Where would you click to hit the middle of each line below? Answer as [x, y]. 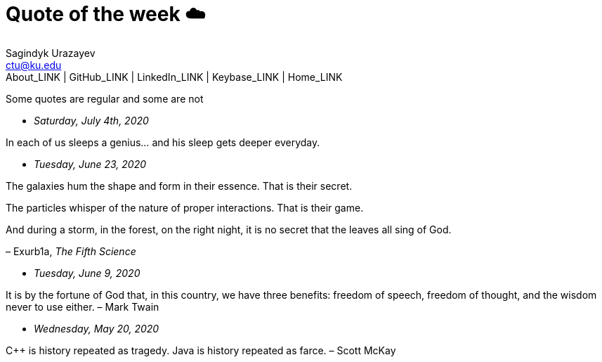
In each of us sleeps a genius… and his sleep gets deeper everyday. [163, 142]
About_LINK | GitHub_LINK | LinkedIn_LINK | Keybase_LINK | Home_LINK [174, 77]
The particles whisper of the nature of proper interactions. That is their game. [185, 207]
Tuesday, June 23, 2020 [90, 164]
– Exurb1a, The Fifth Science [71, 251]
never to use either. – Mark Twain [83, 306]
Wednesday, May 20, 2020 [97, 328]
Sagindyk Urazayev [51, 53]
